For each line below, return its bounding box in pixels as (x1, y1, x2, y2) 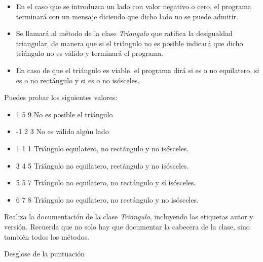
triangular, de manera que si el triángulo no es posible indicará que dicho (16, 38, 243, 48)
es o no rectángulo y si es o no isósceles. (16, 75, 140, 85)
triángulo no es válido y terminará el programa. (16, 48, 164, 58)
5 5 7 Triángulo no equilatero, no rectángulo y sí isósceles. (16, 177, 196, 188)
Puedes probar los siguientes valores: (4, 92, 118, 103)
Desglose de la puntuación (4, 248, 85, 259)
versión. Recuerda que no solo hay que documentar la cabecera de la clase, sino (4, 221, 250, 232)
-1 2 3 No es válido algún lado (16, 126, 109, 137)
